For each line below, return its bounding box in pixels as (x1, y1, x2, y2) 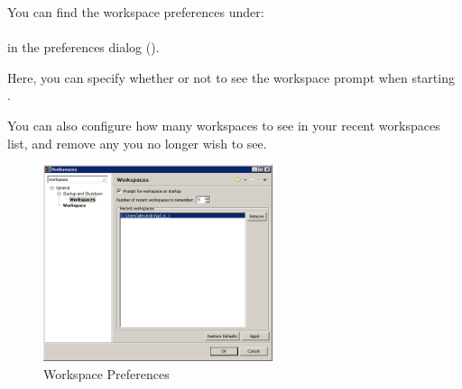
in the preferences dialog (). (7, 38, 160, 57)
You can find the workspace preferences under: (7, 3, 264, 21)
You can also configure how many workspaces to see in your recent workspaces (7, 115, 440, 134)
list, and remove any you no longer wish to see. (7, 133, 267, 152)
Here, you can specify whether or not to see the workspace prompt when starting (7, 68, 455, 86)
